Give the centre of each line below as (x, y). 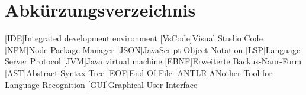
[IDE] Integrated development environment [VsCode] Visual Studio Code (134, 38)
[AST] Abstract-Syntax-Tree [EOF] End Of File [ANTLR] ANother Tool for (138, 72)
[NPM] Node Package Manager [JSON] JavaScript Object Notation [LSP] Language (153, 49)
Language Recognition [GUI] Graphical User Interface (101, 84)
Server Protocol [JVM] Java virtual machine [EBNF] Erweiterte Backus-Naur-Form (153, 61)
